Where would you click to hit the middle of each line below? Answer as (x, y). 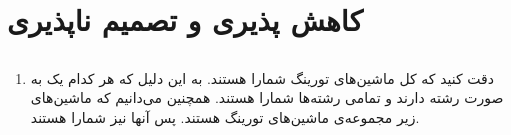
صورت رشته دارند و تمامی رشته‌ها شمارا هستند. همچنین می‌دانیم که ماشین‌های (267, 97)
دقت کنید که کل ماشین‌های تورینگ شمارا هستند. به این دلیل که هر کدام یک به (262, 77)
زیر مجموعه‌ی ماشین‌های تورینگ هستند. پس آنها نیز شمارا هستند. (225, 116)
